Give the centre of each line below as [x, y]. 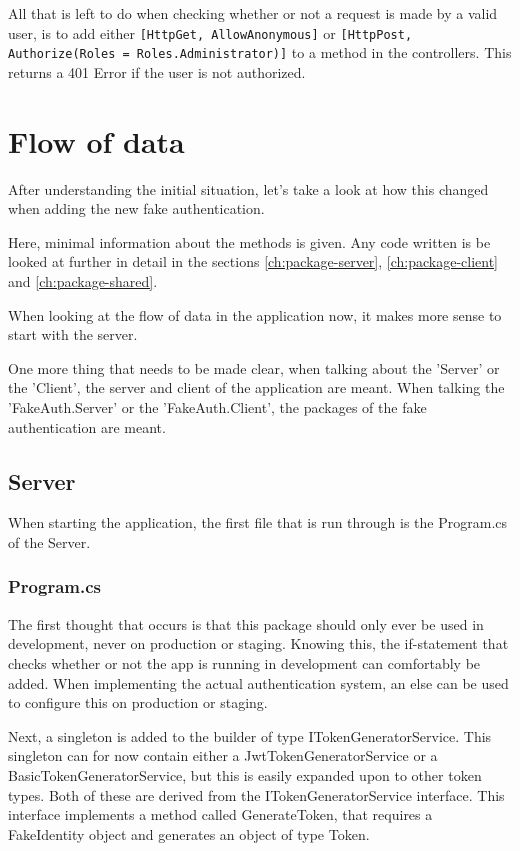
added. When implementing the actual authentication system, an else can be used [258, 682]
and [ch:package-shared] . [83, 281]
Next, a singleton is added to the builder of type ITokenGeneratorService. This [250, 735]
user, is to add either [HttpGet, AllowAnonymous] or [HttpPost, [210, 32]
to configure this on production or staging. [138, 702]
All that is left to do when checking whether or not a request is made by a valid [253, 13]
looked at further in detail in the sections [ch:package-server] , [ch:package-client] [253, 261]
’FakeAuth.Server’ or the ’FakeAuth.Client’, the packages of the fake [217, 406]
